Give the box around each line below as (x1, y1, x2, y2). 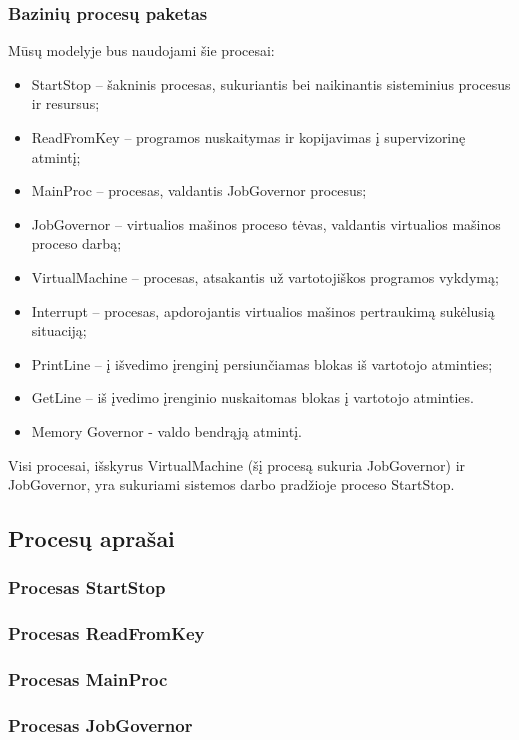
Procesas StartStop (8, 575, 166, 600)
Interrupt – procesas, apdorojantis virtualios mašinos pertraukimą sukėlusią (31, 300, 495, 321)
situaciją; (31, 320, 87, 341)
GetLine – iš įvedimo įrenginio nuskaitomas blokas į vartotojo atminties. (31, 387, 474, 408)
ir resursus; (31, 93, 100, 114)
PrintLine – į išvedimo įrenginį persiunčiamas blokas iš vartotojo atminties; (31, 353, 493, 374)
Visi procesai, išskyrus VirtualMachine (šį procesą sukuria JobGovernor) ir (8, 454, 466, 475)
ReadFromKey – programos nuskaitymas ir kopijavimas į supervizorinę (31, 127, 466, 147)
